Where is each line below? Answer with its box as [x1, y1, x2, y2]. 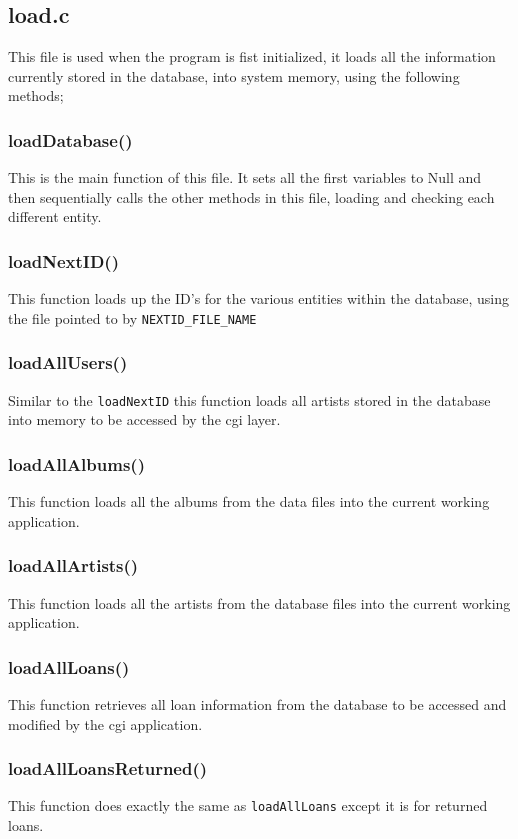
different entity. [8, 206, 102, 227]
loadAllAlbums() [8, 451, 145, 476]
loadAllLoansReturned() [8, 756, 208, 781]
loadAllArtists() [8, 553, 139, 578]
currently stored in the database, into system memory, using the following [8, 65, 460, 86]
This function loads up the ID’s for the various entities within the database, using [8, 288, 509, 309]
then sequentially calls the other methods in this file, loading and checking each [8, 186, 495, 207]
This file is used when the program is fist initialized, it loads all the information [8, 46, 496, 67]
